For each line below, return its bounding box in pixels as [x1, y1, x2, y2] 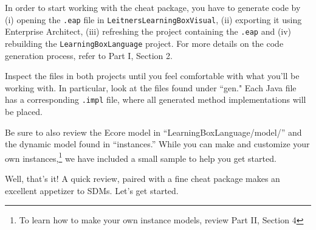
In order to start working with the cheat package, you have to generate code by [5, 1, 301, 13]
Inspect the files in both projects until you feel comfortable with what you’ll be [5, 69, 300, 82]
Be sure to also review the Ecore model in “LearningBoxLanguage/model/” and [5, 125, 302, 138]
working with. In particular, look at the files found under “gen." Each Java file [5, 81, 297, 94]
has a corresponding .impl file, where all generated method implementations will [5, 93, 306, 106]
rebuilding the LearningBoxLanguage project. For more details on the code [5, 37, 284, 49]
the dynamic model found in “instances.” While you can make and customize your [5, 138, 310, 150]
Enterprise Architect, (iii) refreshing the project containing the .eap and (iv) [5, 25, 292, 38]
